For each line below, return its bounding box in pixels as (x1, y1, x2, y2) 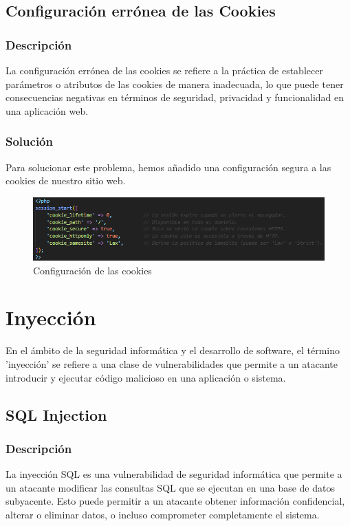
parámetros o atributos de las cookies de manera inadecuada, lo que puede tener (6, 76, 344, 91)
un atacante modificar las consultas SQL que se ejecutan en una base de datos (6, 480, 335, 494)
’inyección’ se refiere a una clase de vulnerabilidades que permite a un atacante (6, 356, 338, 371)
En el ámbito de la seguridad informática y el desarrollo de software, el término (6, 343, 340, 358)
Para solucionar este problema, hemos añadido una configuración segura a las (6, 160, 331, 174)
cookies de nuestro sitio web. (6, 173, 126, 188)
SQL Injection (6, 404, 107, 425)
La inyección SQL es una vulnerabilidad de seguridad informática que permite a (6, 467, 342, 481)
